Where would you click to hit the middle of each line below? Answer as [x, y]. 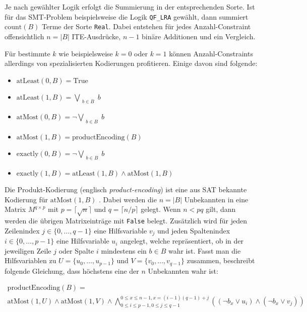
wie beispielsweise [86, 53]
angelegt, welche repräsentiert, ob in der [182, 241]
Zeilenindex [22, 230]
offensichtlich [24, 36]
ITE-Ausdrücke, [96, 36]
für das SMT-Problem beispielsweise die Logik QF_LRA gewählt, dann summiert [127, 16]
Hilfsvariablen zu [30, 260]
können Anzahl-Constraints [211, 53]
